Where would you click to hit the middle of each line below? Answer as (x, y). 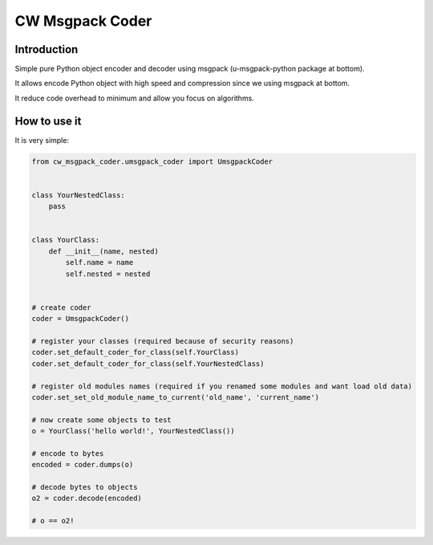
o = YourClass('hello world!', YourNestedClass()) (134, 431)
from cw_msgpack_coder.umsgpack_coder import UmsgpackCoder (152, 161)
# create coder (61, 307)
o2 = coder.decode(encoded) (87, 498)
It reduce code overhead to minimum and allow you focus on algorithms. (134, 98)
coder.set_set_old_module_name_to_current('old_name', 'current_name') (176, 397)
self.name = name (99, 262)
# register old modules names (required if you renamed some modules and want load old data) (222, 386)
